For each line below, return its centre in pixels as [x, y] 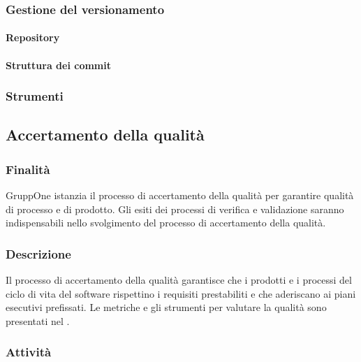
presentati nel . [38, 320]
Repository [33, 37]
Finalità [28, 169]
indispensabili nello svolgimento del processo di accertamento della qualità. [166, 223]
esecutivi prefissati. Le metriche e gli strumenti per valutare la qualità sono [166, 307]
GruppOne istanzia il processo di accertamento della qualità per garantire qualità [180, 195]
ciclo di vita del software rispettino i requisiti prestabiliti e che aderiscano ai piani [181, 293]
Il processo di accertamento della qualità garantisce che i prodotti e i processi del [179, 280]
